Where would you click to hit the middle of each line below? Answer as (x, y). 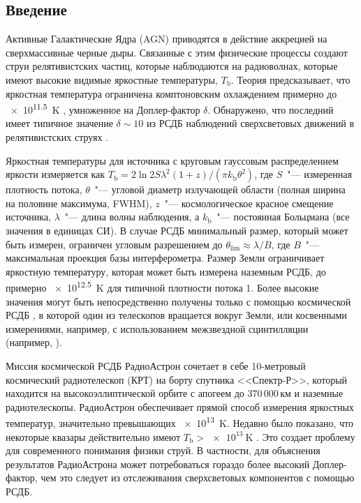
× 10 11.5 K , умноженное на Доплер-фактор (105, 108)
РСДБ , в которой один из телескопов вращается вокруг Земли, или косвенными (176, 315)
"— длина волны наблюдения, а (132, 217)
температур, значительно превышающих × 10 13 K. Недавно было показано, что (179, 422)
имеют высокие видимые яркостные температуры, (112, 79)
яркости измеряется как (56, 174)
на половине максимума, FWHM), (79, 203)
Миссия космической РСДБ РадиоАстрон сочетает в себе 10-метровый (156, 365)
